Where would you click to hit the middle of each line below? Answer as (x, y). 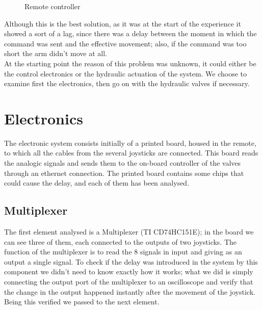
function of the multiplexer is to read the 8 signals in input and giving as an (123, 252)
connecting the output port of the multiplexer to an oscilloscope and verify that (129, 282)
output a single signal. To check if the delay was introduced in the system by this (131, 261)
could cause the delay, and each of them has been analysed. (97, 183)
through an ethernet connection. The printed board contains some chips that (124, 173)
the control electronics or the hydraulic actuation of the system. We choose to (126, 73)
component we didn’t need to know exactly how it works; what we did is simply (129, 272)
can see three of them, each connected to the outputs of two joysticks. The (121, 241)
